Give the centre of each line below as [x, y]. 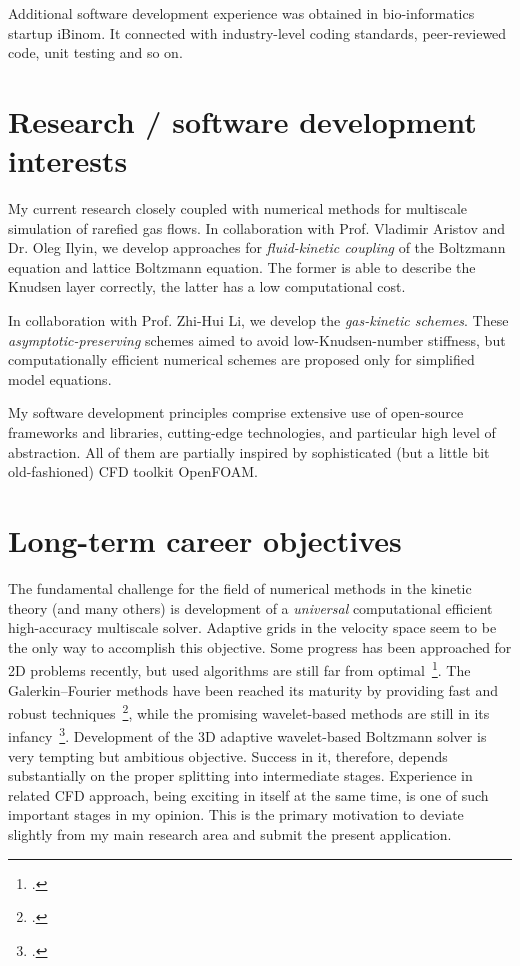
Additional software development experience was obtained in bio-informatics [241, 13]
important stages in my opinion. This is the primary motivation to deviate [236, 814]
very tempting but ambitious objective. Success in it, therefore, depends [228, 755]
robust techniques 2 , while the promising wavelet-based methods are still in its [249, 711]
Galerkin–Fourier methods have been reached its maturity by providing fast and [253, 689]
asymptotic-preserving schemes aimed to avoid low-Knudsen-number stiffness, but [257, 339]
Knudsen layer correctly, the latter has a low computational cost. [207, 286]
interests [68, 160]
